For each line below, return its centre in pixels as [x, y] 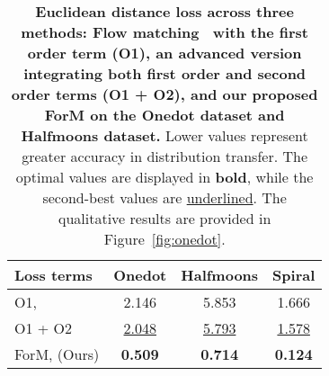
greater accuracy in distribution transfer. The [165, 156]
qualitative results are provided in [164, 218]
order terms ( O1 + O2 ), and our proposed [164, 94]
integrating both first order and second [165, 73]
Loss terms [53, 275]
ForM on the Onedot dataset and [164, 115]
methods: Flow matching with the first [164, 32]
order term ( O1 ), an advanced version [164, 53]
